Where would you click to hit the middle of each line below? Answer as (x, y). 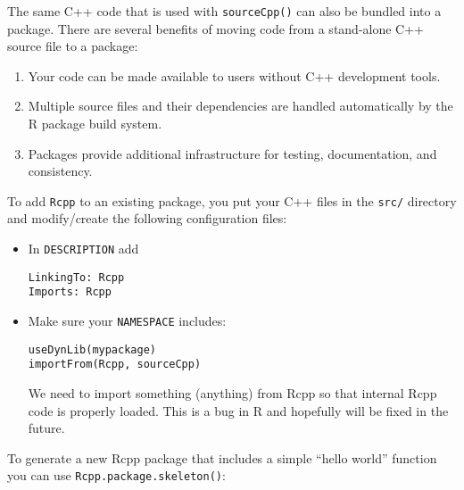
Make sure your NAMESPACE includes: (127, 321)
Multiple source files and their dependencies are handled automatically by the (240, 106)
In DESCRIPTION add (83, 249)
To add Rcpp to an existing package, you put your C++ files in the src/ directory (232, 200)
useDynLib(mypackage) (92, 349)
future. (46, 428)
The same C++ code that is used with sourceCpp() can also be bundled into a (224, 11)
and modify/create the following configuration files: (147, 218)
